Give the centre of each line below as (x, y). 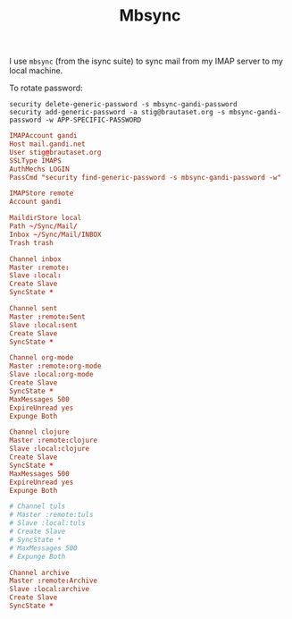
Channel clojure (39, 432)
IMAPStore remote (42, 193)
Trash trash (31, 242)
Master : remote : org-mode (55, 366)
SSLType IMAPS (36, 161)
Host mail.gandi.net (48, 144)
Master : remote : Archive (54, 581)
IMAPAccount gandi (43, 136)
